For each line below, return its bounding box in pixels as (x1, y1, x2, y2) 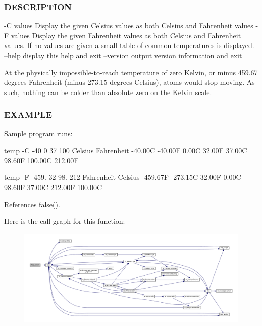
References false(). (4, 199, 60, 209)
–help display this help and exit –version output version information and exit (4, 50, 242, 60)
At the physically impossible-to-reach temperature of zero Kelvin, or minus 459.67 (4, 67, 258, 77)
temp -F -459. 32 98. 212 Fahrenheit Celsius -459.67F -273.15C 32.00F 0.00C (4, 172, 241, 182)
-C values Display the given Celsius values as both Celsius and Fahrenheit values (4, 20, 253, 31)
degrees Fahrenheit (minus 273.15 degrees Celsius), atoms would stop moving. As (4, 77, 255, 87)
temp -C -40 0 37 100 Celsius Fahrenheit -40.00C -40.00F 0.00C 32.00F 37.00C (4, 145, 247, 156)
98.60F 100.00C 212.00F (4, 155, 79, 165)
